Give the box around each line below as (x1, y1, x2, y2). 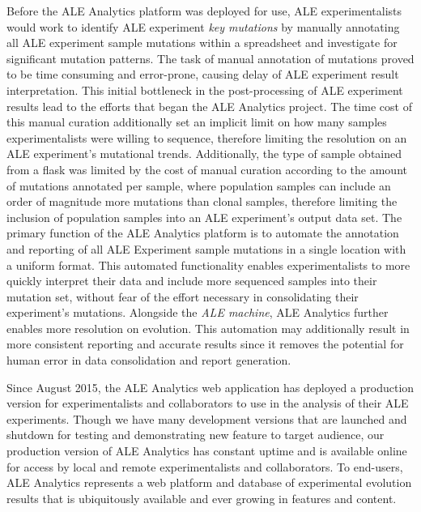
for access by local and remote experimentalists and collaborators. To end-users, (6, 458, 403, 475)
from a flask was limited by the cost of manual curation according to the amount (6, 160, 407, 177)
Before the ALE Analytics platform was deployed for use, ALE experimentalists (6, 2, 402, 19)
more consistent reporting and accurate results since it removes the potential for (6, 335, 404, 352)
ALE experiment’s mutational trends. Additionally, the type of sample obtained (6, 145, 402, 162)
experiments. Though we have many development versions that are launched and (6, 410, 407, 427)
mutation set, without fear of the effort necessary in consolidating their (6, 288, 359, 305)
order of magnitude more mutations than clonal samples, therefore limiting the (6, 193, 398, 210)
